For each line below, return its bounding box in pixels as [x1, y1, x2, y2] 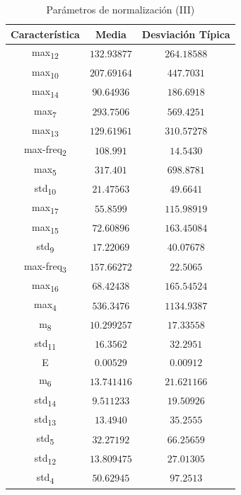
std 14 [34, 392, 57, 409]
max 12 [32, 45, 59, 62]
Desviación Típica [141, 26, 230, 41]
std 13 [34, 411, 57, 428]
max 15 [32, 219, 59, 236]
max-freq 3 [23, 258, 66, 275]
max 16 [32, 277, 59, 294]
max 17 [32, 200, 59, 217]
